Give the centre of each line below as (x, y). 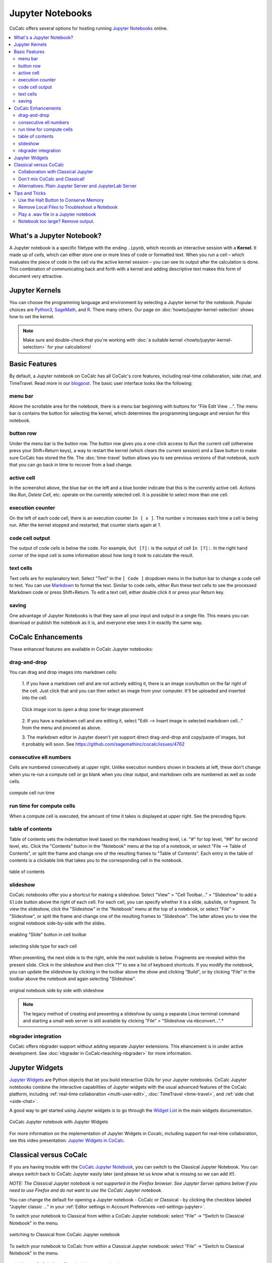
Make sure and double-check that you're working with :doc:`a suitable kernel (103, 340)
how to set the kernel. (32, 317)
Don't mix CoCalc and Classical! (52, 179)
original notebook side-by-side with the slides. (57, 923)
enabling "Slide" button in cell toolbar (48, 935)
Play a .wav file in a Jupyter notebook (57, 214)
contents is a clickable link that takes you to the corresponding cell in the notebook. (96, 860)
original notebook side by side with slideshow (57, 990)
